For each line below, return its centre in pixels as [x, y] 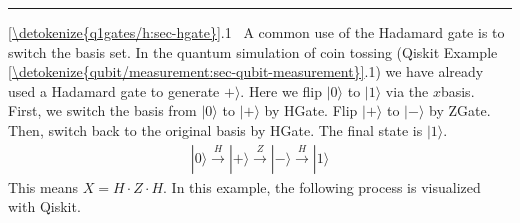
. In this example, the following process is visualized [322, 186]
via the [407, 90]
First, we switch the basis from [102, 110]
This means [43, 186]
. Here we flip [281, 90]
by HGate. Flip [311, 110]
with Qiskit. [44, 206]
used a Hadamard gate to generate [114, 90]
